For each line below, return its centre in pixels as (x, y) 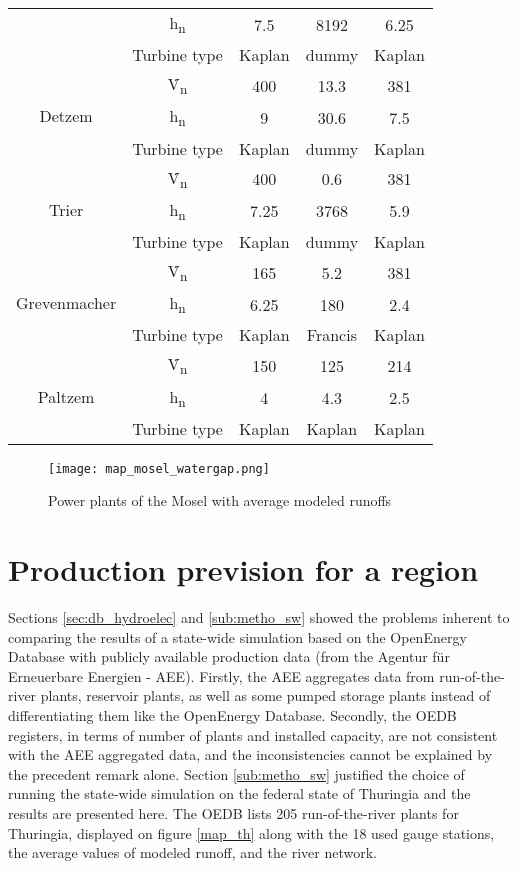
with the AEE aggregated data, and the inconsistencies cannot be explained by (250, 754)
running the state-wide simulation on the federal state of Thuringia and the (239, 793)
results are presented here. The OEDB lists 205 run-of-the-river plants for (233, 813)
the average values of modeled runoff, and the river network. (192, 852)
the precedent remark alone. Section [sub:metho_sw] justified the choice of (236, 773)
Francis (331, 335)
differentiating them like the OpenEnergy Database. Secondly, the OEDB (232, 715)
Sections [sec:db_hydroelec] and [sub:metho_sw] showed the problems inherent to (259, 617)
